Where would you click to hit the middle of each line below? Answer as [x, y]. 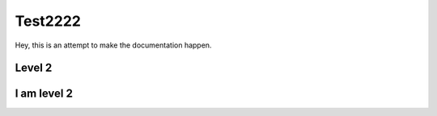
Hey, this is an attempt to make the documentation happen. [113, 45]
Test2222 [48, 21]
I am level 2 [44, 94]
